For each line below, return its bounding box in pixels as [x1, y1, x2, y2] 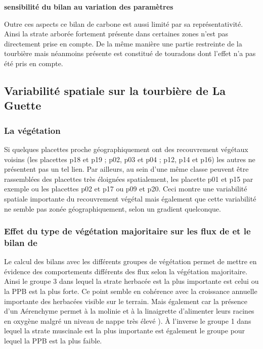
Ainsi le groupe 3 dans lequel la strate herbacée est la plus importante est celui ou [4, 276, 259, 286]
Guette [4, 97, 41, 113]
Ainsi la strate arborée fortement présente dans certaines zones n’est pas [4, 28, 228, 39]
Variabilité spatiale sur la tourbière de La [4, 82, 226, 98]
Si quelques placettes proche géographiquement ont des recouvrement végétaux [4, 143, 248, 154]
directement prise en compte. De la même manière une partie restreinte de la [4, 38, 242, 48]
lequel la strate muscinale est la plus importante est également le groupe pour [4, 325, 245, 336]
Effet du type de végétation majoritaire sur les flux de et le [4, 225, 251, 237]
